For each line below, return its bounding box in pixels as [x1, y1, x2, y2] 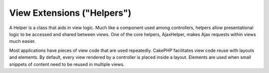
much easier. [9, 38, 36, 44]
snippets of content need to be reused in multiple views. [9, 61, 125, 67]
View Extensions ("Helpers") [9, 7, 132, 18]
